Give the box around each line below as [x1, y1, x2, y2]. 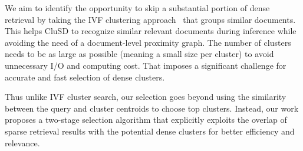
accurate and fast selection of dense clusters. [5, 71, 165, 83]
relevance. [5, 136, 40, 149]
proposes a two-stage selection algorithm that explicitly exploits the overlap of [5, 113, 287, 126]
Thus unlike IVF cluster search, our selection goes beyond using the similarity [5, 90, 286, 103]
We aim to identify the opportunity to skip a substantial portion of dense [5, 2, 270, 14]
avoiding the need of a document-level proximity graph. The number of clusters [5, 36, 291, 48]
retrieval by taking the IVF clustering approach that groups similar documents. [5, 13, 296, 25]
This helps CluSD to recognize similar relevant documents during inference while [5, 25, 297, 37]
